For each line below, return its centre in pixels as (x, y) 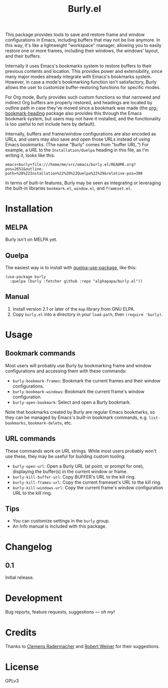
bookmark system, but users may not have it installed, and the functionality (83, 119)
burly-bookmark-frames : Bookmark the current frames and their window (87, 380)
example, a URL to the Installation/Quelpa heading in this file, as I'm (77, 150)
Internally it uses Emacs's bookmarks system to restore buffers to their (78, 66)
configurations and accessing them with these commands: (66, 371)
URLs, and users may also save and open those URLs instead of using (78, 139)
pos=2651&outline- (24, 169)
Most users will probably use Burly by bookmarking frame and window (78, 365)
